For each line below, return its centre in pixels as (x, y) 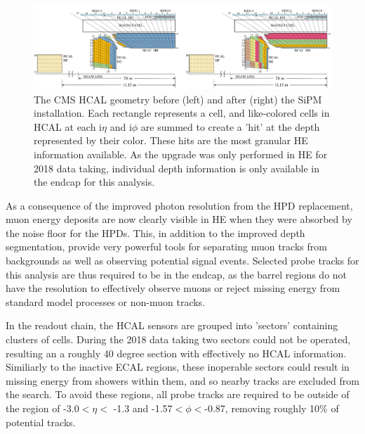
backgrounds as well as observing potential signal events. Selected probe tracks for (182, 261)
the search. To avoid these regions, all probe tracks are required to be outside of (178, 394)
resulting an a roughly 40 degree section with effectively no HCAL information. (176, 353)
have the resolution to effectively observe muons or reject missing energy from (173, 288)
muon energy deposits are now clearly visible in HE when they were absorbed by (179, 219)
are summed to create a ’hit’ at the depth (230, 126)
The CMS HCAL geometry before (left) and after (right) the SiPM (178, 99)
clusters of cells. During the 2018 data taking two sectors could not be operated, (178, 339)
